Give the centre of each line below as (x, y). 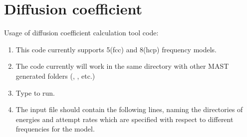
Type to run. (35, 92)
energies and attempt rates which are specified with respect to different (124, 119)
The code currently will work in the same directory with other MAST (122, 66)
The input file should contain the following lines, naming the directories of (129, 109)
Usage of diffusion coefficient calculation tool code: (81, 33)
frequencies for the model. (55, 129)
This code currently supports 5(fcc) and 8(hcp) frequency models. (116, 49)
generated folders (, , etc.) (55, 75)
